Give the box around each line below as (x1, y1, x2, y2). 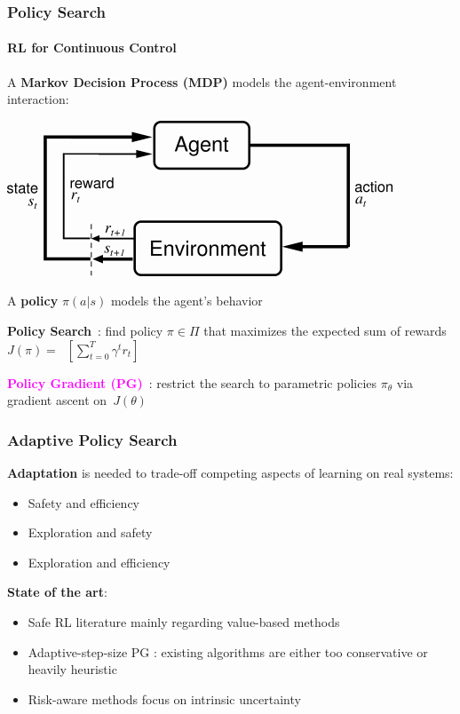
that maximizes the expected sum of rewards (203, 321, 447, 340)
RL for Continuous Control (7, 38, 177, 57)
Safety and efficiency (28, 493, 140, 512)
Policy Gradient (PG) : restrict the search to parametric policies (7, 373, 377, 392)
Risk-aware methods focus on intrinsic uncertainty (28, 689, 301, 708)
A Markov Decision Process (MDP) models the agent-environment (7, 72, 397, 91)
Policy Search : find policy (7, 321, 163, 340)
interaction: (7, 90, 69, 108)
